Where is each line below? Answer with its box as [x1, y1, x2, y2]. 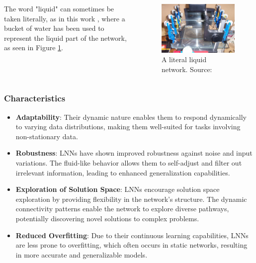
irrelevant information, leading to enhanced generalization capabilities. [15, 167, 230, 177]
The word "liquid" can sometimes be [4, 3, 114, 13]
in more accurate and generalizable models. [15, 249, 148, 260]
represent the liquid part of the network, [4, 32, 127, 43]
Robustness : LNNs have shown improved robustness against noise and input [15, 148, 253, 158]
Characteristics [4, 92, 66, 104]
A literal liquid [161, 54, 207, 65]
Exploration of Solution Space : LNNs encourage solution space [15, 184, 220, 194]
